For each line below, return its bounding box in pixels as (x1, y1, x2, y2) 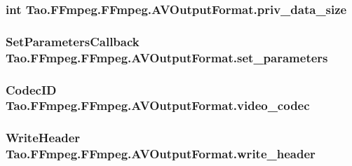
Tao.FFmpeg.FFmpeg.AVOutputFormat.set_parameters (6, 48, 328, 66)
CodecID (6, 81, 57, 98)
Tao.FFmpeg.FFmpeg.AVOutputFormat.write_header (6, 145, 316, 162)
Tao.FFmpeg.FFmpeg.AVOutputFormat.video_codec (6, 97, 310, 114)
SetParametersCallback (6, 32, 140, 50)
